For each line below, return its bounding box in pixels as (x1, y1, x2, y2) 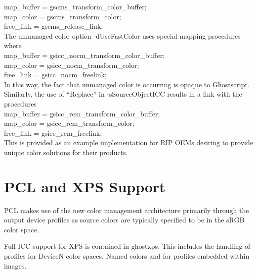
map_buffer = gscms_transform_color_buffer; (4, 1, 147, 11)
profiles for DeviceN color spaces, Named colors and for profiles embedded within (4, 251, 250, 261)
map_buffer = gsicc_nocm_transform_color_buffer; (4, 50, 165, 60)
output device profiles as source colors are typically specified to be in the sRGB (4, 215, 245, 225)
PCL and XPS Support (4, 176, 166, 196)
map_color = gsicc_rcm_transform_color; (4, 118, 134, 128)
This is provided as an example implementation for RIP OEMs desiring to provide (4, 137, 253, 148)
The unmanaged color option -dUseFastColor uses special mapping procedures (4, 30, 241, 41)
